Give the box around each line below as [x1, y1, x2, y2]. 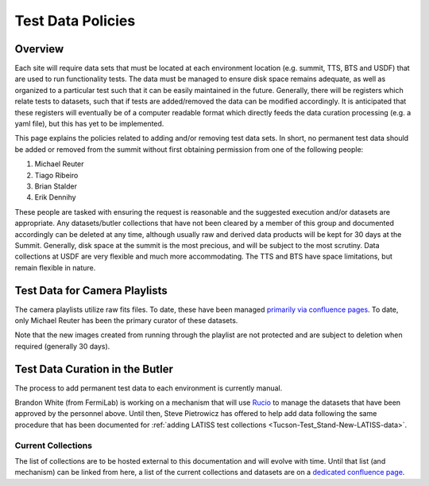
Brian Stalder [34, 181, 77, 191]
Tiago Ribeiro [34, 170, 79, 180]
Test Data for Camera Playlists [14, 283, 168, 297]
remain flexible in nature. [14, 262, 96, 272]
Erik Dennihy [34, 192, 76, 202]
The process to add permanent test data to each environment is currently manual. [14, 383, 283, 393]
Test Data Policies [14, 12, 136, 29]
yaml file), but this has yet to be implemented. [14, 119, 164, 129]
